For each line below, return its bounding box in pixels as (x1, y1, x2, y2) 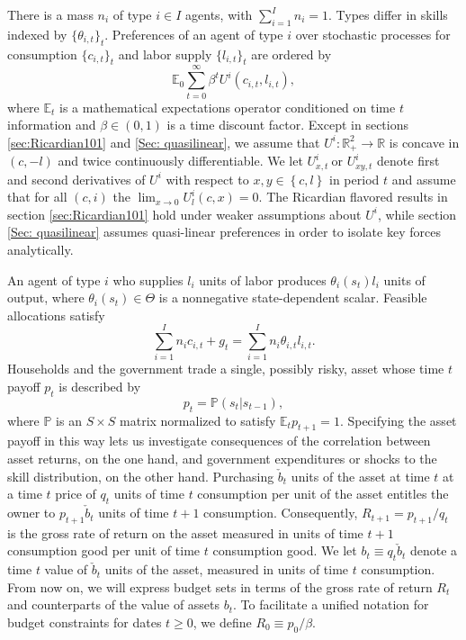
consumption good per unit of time (7, 541, 201, 560)
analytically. (7, 239, 74, 258)
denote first (377, 151, 440, 170)
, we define (193, 613, 252, 632)
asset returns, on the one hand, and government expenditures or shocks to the (7, 449, 437, 468)
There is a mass (7, 5, 94, 23)
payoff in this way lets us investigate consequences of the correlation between (7, 431, 431, 450)
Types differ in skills (336, 5, 448, 23)
